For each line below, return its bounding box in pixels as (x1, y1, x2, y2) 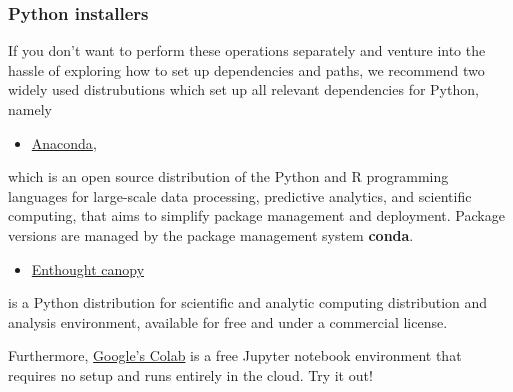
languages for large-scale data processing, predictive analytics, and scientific (8, 185, 472, 206)
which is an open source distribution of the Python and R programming (8, 166, 449, 187)
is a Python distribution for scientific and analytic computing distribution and (8, 292, 488, 313)
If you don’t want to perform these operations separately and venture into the (8, 40, 486, 61)
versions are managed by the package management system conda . (8, 224, 414, 245)
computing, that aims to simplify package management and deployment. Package (8, 205, 505, 226)
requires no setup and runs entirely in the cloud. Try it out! (8, 364, 373, 385)
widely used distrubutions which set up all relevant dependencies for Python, (8, 79, 479, 100)
